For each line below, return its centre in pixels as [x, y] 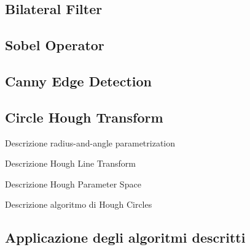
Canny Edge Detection [78, 81]
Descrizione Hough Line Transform [70, 163]
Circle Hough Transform [84, 117]
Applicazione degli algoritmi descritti [125, 237]
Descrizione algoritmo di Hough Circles [79, 204]
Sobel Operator [55, 45]
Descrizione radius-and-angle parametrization [90, 142]
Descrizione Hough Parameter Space [73, 184]
